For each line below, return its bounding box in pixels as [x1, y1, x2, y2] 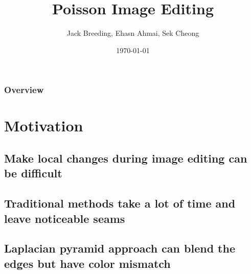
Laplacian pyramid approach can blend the [4, 240, 235, 256]
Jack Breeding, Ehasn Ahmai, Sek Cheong [66, 28, 199, 38]
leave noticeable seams [4, 210, 125, 226]
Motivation [4, 115, 83, 136]
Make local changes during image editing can [4, 150, 247, 166]
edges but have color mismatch [4, 255, 171, 271]
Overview [4, 83, 44, 96]
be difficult [4, 165, 62, 181]
